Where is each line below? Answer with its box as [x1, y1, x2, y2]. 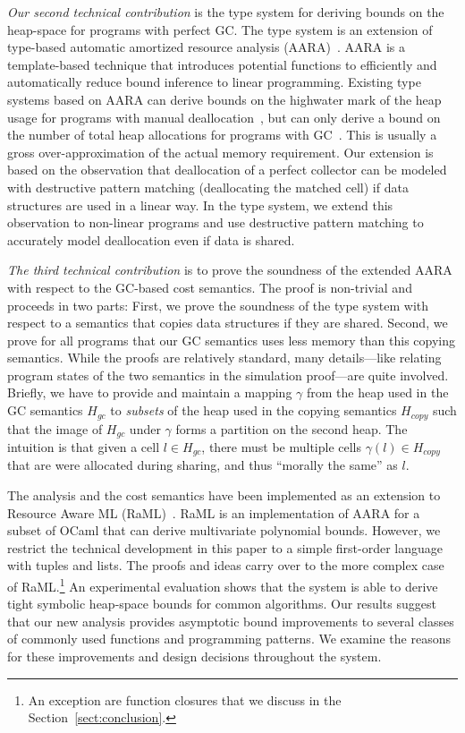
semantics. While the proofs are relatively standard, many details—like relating [7, 348, 442, 367]
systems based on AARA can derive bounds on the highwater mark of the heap [7, 89, 442, 108]
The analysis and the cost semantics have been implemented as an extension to [7, 486, 441, 505]
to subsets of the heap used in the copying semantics [110, 401, 397, 420]
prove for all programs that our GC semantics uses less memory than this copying [7, 330, 456, 349]
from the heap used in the [307, 383, 449, 402]
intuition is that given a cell [7, 437, 160, 456]
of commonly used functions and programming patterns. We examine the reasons [7, 629, 451, 648]
